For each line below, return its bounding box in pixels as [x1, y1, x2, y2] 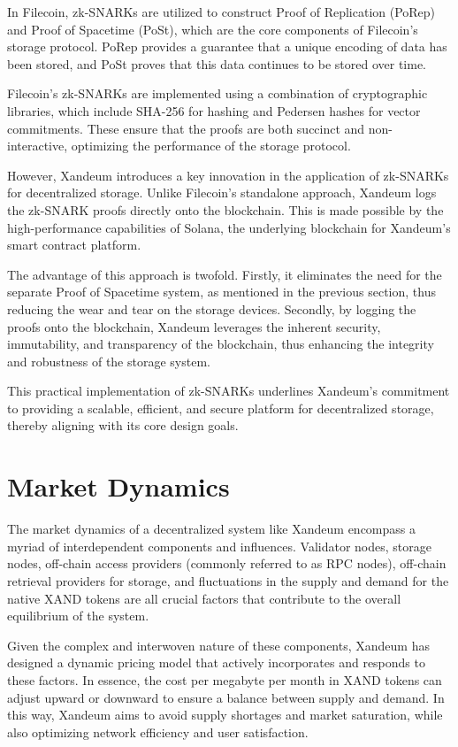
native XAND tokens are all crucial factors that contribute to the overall [7, 589, 401, 607]
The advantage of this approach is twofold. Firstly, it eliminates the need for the [7, 265, 442, 283]
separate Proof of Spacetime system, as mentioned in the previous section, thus [7, 282, 436, 301]
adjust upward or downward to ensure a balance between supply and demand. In [7, 688, 445, 706]
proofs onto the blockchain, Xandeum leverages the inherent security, [7, 317, 381, 335]
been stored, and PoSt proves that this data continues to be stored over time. [7, 54, 426, 73]
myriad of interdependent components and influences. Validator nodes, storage [7, 536, 432, 555]
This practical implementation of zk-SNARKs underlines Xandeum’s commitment [7, 381, 450, 400]
